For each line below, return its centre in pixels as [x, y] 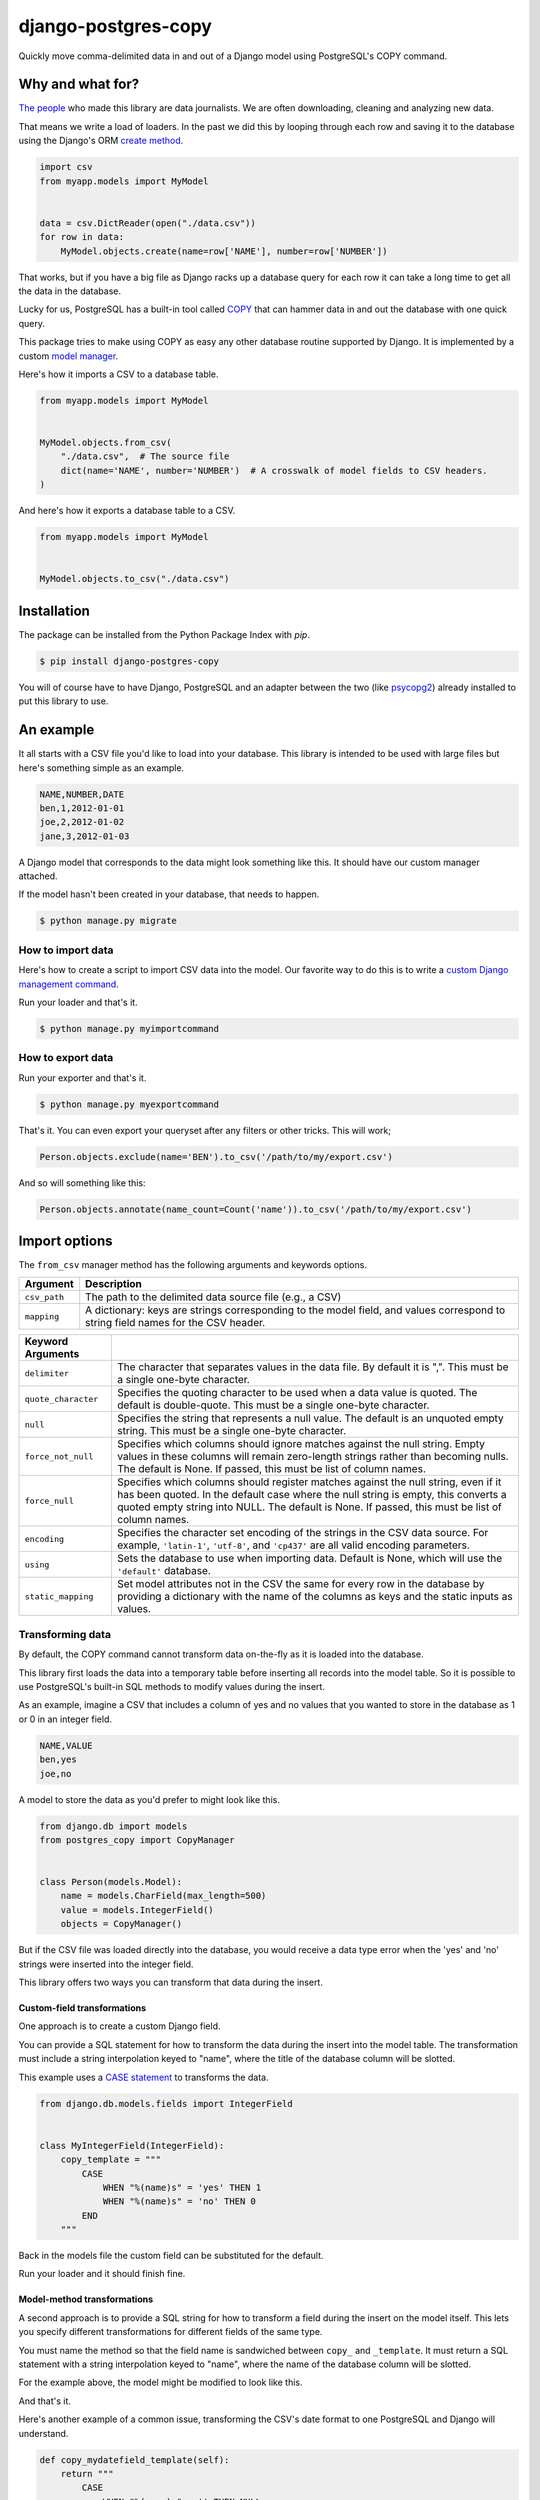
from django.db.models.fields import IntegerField [166, 2103]
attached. [38, 876]
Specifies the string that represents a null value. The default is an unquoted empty [310, 1418]
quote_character [61, 1398]
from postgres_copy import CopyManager [137, 1839]
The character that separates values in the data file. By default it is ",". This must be [312, 1367]
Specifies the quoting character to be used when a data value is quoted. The [297, 1393]
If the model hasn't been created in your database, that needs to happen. [169, 894]
